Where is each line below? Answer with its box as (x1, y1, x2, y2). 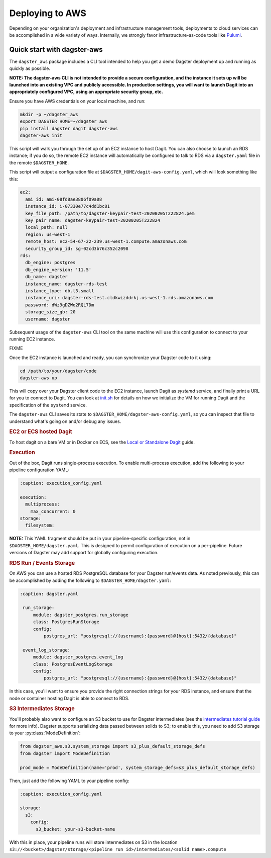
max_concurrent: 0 (30, 508, 76, 514)
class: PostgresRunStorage (33, 619, 100, 625)
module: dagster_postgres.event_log (33, 654, 123, 660)
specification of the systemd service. (9, 402, 87, 408)
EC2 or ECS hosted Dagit (9, 428, 72, 435)
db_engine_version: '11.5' (25, 267, 92, 273)
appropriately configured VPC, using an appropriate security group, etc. (9, 89, 163, 95)
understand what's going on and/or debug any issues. (9, 418, 121, 424)
